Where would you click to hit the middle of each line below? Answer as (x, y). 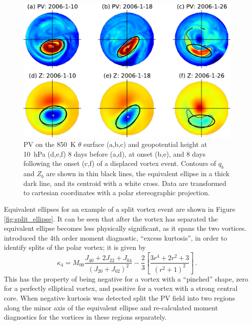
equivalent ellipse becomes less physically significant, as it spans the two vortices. (125, 228)
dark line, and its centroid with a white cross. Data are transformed (125, 183)
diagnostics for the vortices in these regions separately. (85, 317)
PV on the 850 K (50, 144)
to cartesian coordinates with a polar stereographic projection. (117, 193)
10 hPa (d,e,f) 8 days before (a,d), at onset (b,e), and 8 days (115, 153)
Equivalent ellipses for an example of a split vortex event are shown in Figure (120, 209)
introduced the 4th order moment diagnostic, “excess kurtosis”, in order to (115, 237)
